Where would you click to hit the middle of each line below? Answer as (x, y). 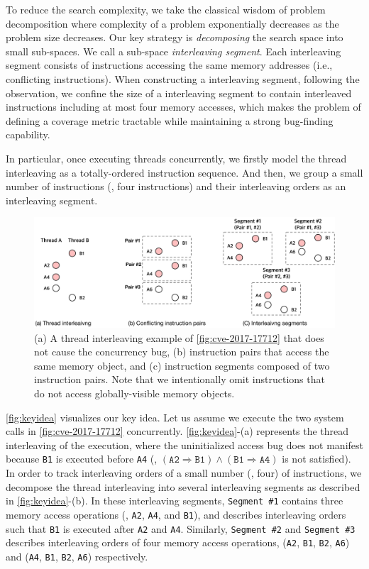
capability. (28, 134)
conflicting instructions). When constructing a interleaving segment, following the (183, 78)
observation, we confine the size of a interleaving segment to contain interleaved (179, 93)
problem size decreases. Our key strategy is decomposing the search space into (175, 37)
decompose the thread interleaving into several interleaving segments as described (183, 486)
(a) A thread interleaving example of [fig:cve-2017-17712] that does (179, 337)
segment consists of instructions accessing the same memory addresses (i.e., (169, 65)
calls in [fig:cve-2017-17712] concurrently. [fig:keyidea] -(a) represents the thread (177, 431)
